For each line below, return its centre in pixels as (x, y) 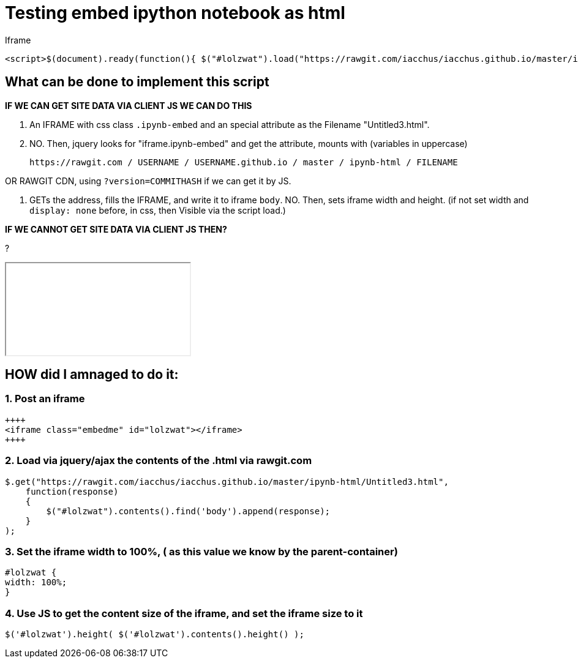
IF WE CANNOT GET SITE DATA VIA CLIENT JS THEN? (116, 229)
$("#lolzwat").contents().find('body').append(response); (188, 511)
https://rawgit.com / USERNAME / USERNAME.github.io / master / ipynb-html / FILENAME (244, 162)
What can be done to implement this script (137, 82)
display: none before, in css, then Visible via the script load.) (158, 210)
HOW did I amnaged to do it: (92, 375)
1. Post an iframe (45, 399)
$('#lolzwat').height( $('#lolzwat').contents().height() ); (155, 635)
